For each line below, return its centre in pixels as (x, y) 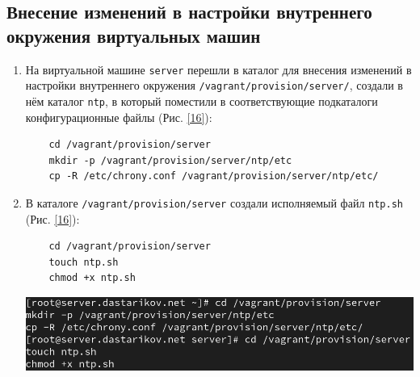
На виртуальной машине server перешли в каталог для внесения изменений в (218, 69)
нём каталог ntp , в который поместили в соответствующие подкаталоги (202, 101)
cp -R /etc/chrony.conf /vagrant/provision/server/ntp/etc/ (214, 176)
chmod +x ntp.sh (92, 278)
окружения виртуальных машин (134, 35)
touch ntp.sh (84, 262)
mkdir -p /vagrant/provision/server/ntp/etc (170, 160)
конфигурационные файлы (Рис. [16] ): (119, 117)
